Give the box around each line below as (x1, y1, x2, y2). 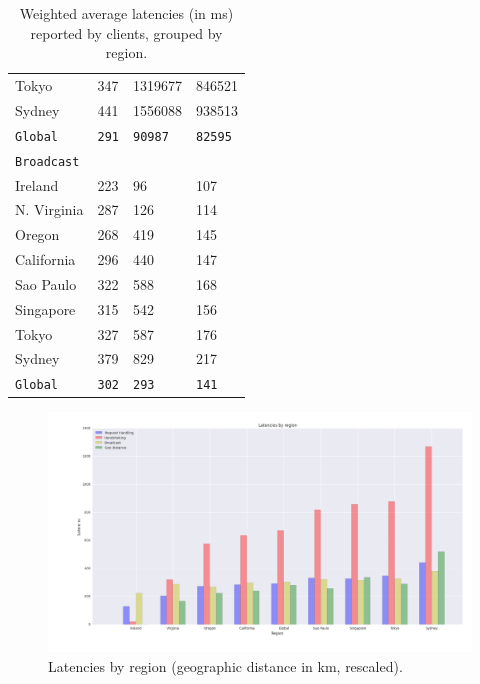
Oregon (15, 224, 60, 245)
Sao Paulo (15, 273, 77, 294)
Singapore (15, 298, 76, 319)
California (15, 249, 76, 270)
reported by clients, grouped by (30, 22, 223, 43)
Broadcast (15, 154, 80, 169)
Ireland (15, 174, 59, 195)
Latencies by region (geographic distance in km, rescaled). (48, 655, 403, 676)
